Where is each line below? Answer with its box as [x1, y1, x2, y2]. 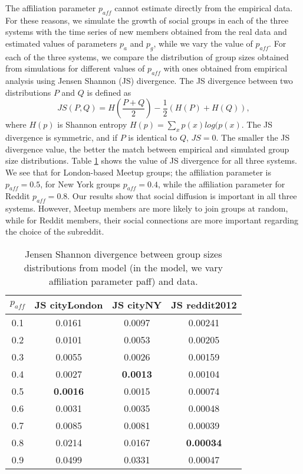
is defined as [87, 86, 131, 98]
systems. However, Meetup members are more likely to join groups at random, [5, 202, 288, 215]
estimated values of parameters [5, 37, 117, 49]
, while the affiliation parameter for [158, 177, 285, 190]
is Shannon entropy [57, 118, 127, 131]
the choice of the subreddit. [5, 225, 104, 238]
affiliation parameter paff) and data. [49, 274, 198, 288]
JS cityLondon [34, 297, 103, 311]
